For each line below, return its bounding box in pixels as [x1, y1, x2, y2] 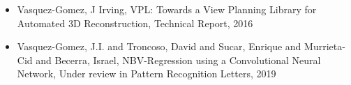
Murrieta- [304, 39, 345, 54]
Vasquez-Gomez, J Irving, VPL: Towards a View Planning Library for [17, 2, 317, 16]
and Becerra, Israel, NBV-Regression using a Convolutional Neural [36, 52, 321, 67]
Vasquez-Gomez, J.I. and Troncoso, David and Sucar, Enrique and [17, 39, 301, 54]
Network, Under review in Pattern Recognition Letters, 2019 [17, 66, 276, 81]
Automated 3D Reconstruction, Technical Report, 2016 [17, 15, 253, 30]
